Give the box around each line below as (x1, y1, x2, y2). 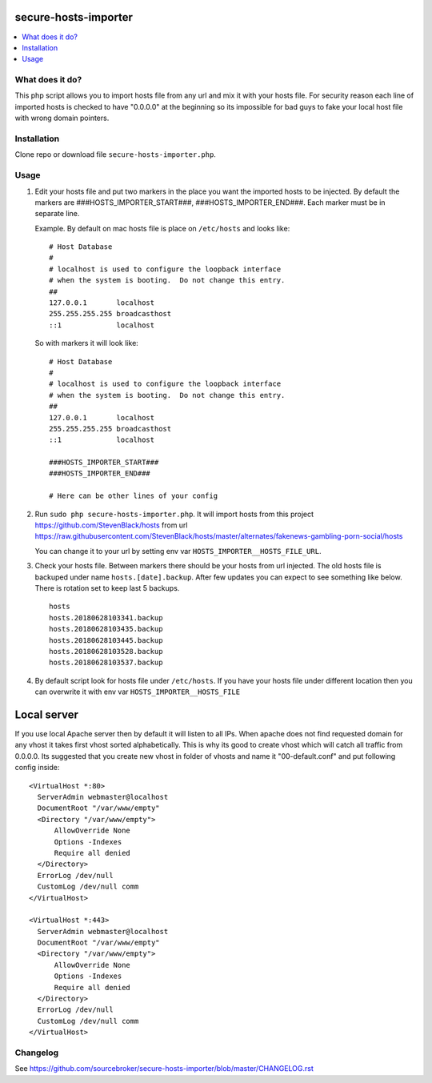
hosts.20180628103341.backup (49, 613, 163, 622)
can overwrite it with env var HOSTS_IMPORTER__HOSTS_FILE (34, 687, 240, 696)
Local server (14, 708, 79, 721)
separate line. (34, 209, 80, 219)
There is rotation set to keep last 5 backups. (34, 584, 180, 592)
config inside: (14, 763, 60, 772)
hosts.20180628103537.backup (49, 658, 163, 668)
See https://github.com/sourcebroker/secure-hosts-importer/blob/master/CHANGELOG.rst (14, 1064, 314, 1073)
